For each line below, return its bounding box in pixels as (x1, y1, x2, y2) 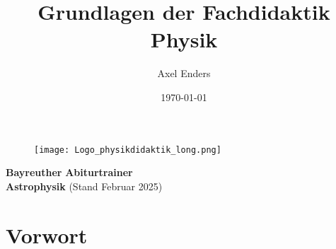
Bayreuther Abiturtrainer (6, 165, 133, 180)
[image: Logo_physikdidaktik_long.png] (34, 144, 221, 155)
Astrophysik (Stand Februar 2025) (6, 178, 163, 193)
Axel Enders (157, 66, 211, 81)
